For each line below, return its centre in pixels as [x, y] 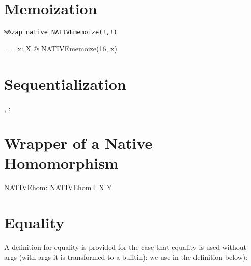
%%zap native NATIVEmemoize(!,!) [61, 32]
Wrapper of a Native [78, 143]
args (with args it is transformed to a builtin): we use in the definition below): [126, 257]
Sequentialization [65, 83]
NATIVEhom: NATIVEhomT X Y [58, 187]
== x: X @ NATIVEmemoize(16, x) [61, 48]
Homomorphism [61, 163]
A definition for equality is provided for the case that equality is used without [125, 247]
